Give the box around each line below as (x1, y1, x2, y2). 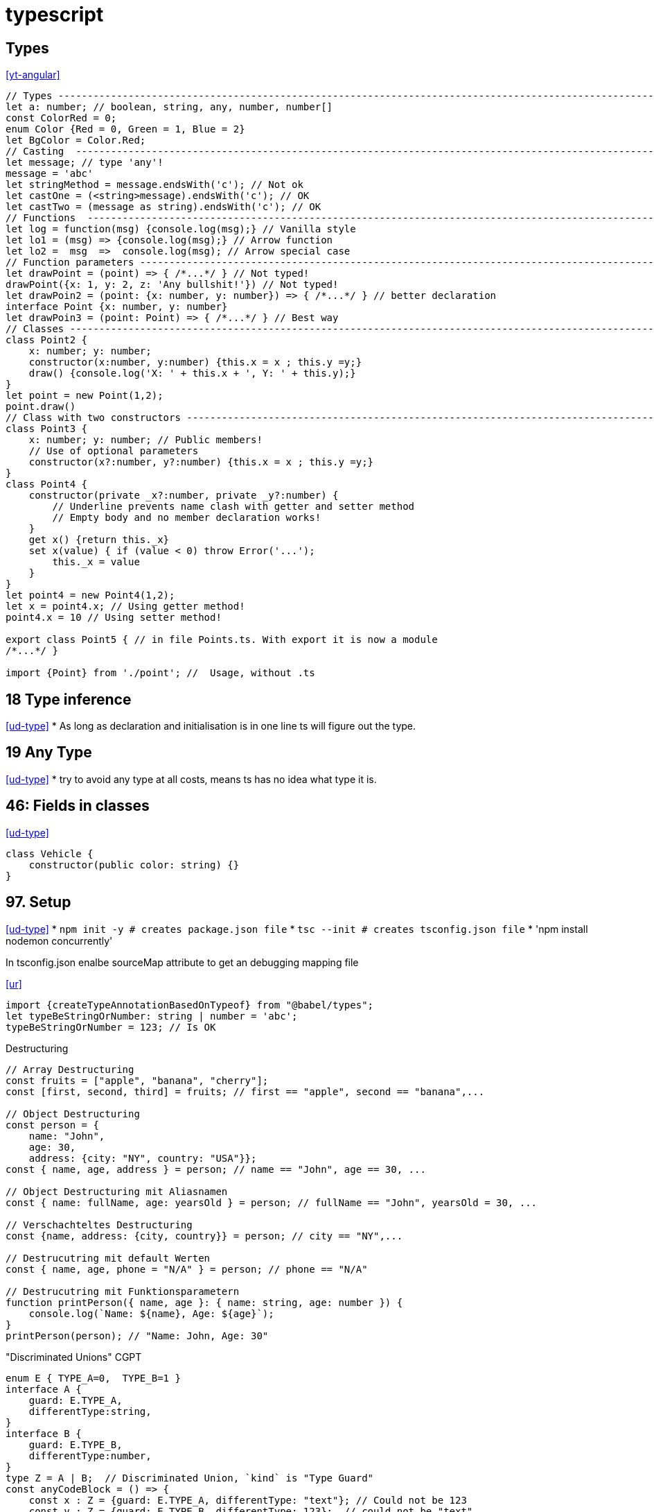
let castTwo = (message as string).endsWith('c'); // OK (6, 201, 321, 213)
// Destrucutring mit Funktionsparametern (6, 1285, 240, 1297)
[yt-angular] (6, 69, 60, 81)
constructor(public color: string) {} (28, 859, 240, 870)
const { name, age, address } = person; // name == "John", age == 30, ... (6, 1163, 426, 1175)
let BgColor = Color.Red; (6, 135, 146, 146)
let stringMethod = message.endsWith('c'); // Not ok (6, 179, 303, 191)
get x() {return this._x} (28, 534, 170, 546)
